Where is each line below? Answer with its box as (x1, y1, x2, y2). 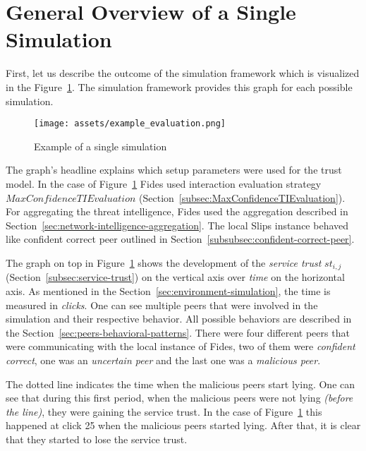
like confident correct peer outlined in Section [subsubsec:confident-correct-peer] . (6, 231, 355, 246)
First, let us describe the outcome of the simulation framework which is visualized (6, 66, 360, 80)
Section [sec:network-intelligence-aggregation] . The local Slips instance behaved (6, 217, 349, 232)
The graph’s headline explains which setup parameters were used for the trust (6, 162, 342, 177)
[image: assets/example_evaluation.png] (34, 119, 226, 129)
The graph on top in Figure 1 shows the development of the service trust (6, 255, 322, 270)
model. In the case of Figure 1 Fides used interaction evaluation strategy (6, 176, 322, 191)
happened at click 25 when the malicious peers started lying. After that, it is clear (6, 418, 361, 433)
